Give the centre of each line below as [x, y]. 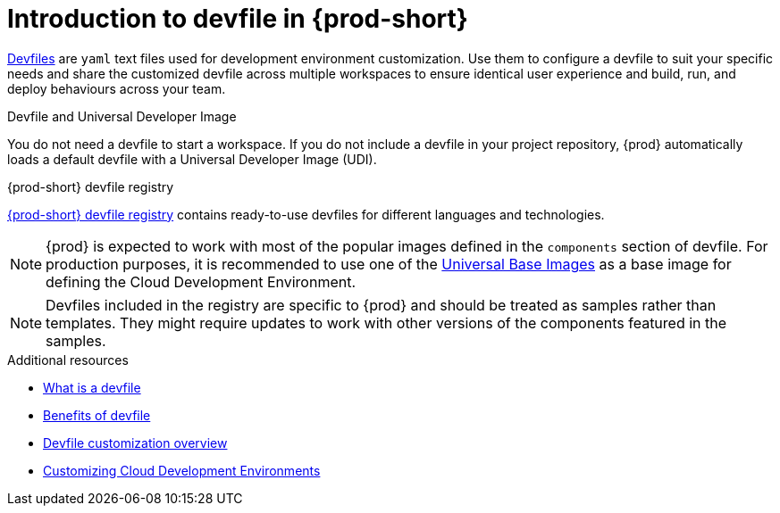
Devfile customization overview [135, 443]
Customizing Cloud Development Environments [182, 470]
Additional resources [68, 360]
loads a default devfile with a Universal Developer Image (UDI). [192, 159]
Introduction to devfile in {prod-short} [238, 19]
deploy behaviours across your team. [117, 88]
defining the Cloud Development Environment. [201, 281]
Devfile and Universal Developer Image [122, 116]
